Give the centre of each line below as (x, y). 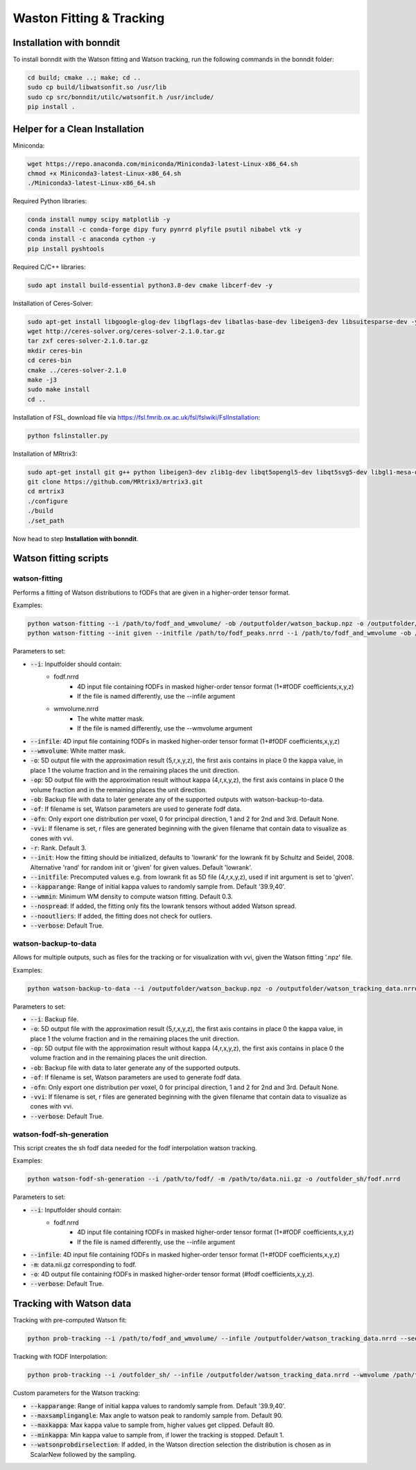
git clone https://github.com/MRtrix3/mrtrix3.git (115, 482)
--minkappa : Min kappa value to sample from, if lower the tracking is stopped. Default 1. (157, 1435)
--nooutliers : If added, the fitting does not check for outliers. (121, 916)
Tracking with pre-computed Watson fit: (70, 1320)
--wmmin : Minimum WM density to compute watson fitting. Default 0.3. (131, 896)
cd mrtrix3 (46, 492)
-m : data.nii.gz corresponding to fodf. (83, 1264)
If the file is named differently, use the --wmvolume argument (165, 728)
